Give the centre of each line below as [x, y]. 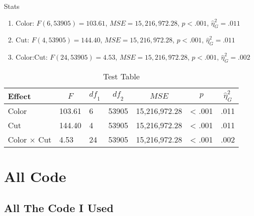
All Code [35, 176]
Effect [20, 96]
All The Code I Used [59, 207]
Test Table [121, 76]
